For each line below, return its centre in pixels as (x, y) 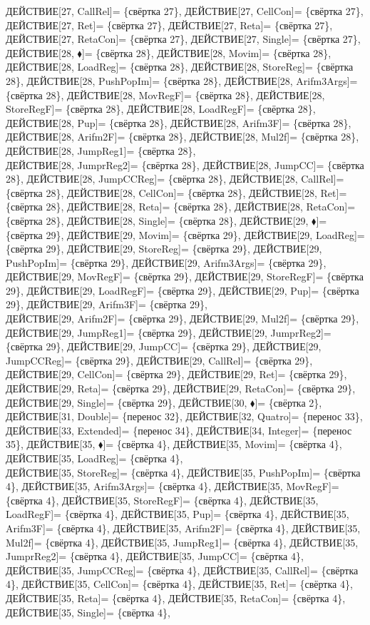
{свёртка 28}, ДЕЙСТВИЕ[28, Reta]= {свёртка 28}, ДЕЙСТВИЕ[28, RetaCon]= (181, 207)
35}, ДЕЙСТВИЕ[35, (51, 444)
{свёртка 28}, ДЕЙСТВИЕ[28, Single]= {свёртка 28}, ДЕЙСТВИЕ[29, (157, 220)
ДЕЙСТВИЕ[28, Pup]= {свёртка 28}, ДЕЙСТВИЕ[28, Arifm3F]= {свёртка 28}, (179, 122)
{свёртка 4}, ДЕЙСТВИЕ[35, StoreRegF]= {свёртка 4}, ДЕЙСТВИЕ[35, (162, 500)
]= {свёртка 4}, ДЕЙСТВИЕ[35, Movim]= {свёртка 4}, (222, 444)
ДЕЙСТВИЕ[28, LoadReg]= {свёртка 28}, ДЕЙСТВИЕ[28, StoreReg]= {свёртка (180, 67)
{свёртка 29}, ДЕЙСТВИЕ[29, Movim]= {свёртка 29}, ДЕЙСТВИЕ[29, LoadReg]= (185, 234)
